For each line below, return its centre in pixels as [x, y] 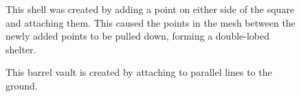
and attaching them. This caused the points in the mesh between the [150, 22]
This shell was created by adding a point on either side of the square [150, 9]
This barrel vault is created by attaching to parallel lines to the [139, 72]
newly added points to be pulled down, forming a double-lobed [138, 36]
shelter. [21, 49]
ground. [22, 85]
